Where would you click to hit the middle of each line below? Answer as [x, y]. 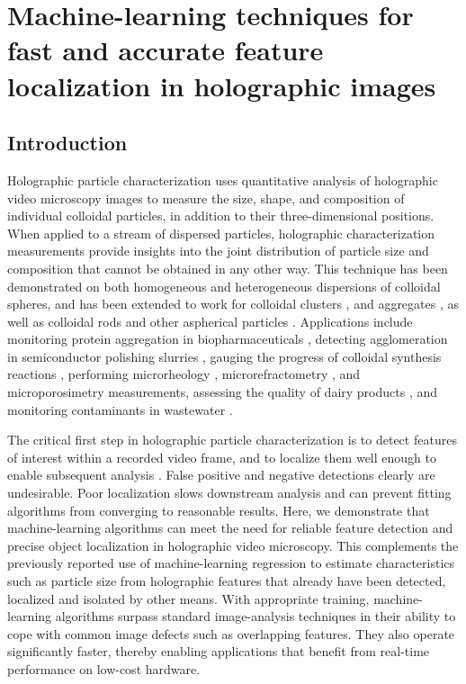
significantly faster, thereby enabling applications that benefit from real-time [219, 651]
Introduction [67, 143]
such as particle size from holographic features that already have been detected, [227, 581]
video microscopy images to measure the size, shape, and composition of [206, 198]
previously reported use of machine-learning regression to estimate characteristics [231, 563]
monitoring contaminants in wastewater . [120, 409]
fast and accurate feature [166, 50]
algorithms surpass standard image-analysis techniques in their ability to [255, 616]
